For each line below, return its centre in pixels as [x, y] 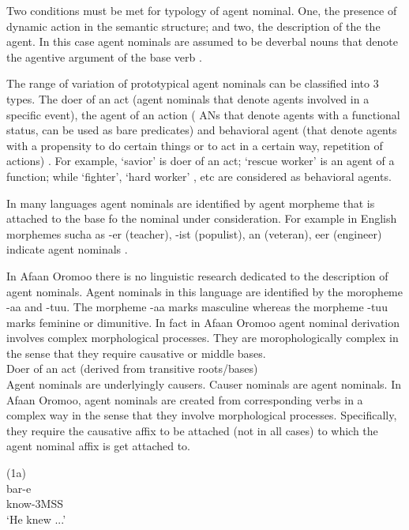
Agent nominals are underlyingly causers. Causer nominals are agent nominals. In [204, 384]
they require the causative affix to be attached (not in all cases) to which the [192, 430]
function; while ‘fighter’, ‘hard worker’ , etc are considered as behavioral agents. [199, 176]
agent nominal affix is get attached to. [99, 446]
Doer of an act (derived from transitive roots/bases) [132, 368]
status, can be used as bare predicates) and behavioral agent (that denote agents [202, 130]
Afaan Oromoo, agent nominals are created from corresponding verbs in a [185, 399]
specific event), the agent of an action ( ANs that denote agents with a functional [203, 114]
